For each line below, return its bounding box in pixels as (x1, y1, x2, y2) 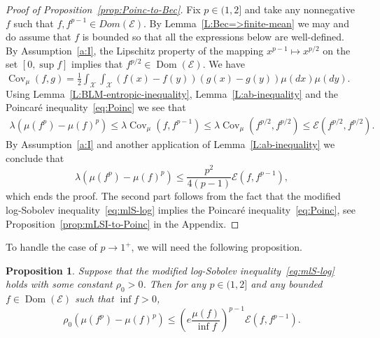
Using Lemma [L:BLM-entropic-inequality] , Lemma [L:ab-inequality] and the (6, 86, 339, 101)
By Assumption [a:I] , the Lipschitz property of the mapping (6, 43, 264, 57)
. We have (202, 57, 245, 71)
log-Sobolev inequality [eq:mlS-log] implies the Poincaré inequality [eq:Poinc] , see (6, 202, 356, 216)
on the (323, 43, 351, 57)
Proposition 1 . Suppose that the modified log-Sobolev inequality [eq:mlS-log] (6, 263, 335, 277)
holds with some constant (6, 277, 113, 291)
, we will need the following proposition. (131, 240, 302, 254)
